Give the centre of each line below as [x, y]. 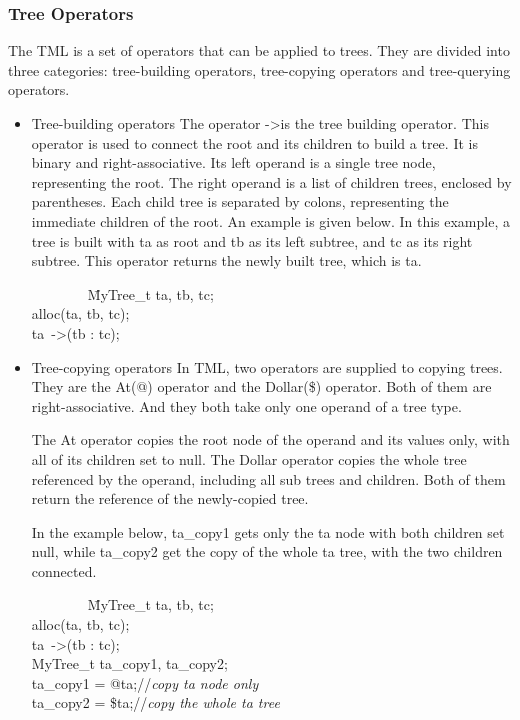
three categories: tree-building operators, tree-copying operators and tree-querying [259, 69]
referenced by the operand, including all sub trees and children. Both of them [268, 478]
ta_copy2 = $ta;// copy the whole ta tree [155, 702]
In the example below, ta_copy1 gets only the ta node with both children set [268, 531]
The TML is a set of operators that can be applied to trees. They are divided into [259, 50]
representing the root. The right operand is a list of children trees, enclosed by [271, 181]
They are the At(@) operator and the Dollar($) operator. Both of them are [261, 386]
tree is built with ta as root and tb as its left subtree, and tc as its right [252, 240]
